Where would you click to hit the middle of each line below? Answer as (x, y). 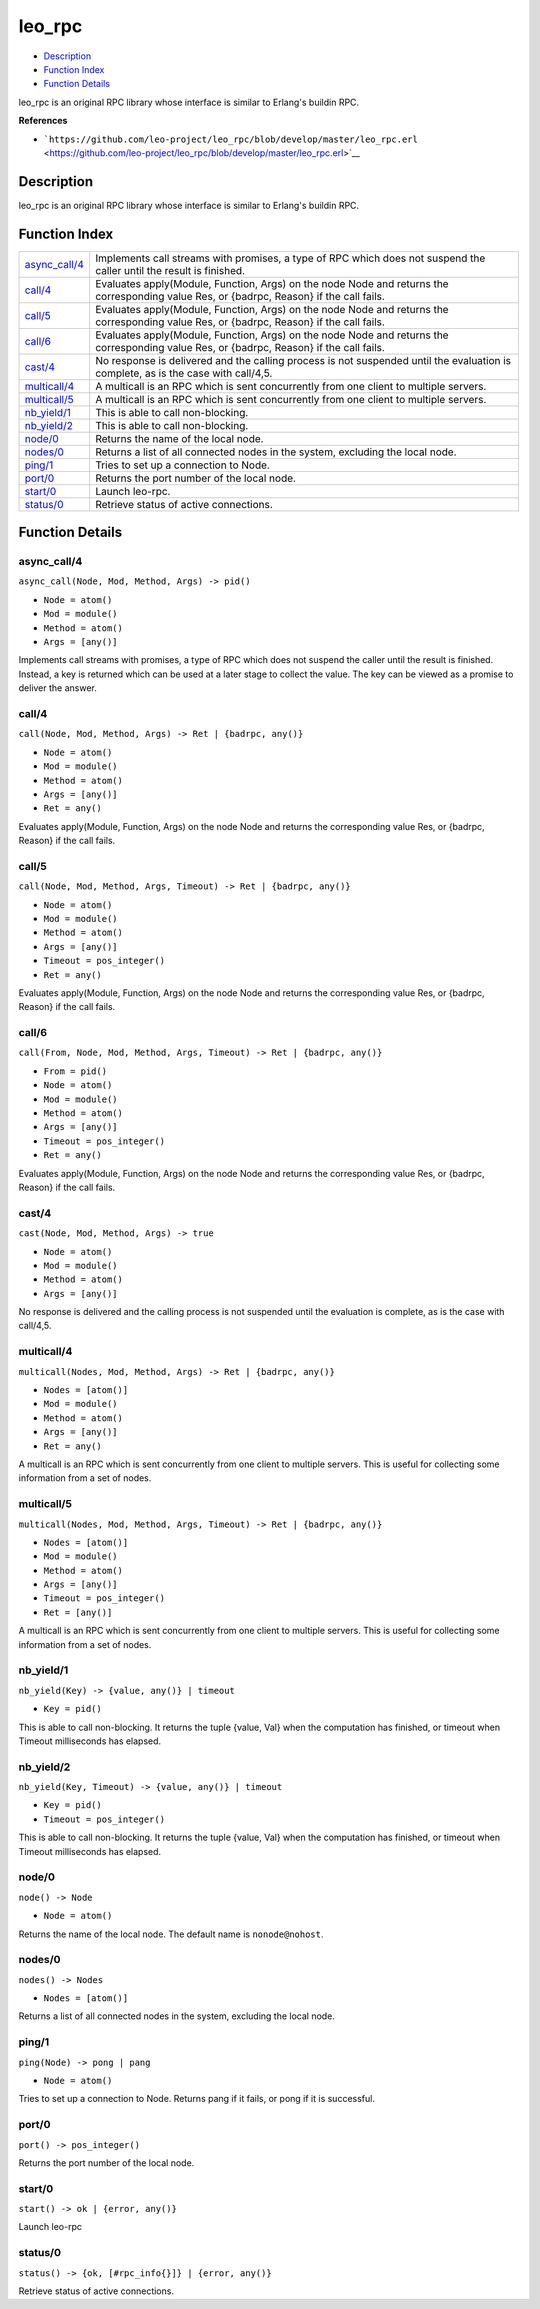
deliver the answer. (57, 688)
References (43, 121)
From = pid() (75, 1071)
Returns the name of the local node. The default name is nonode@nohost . (171, 1934)
